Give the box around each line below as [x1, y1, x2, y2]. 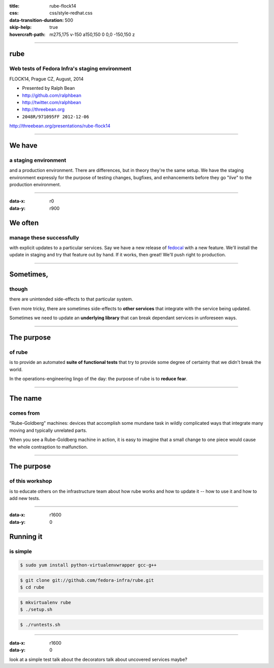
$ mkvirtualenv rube [20, 599, 71, 605]
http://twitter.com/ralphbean [22, 99, 81, 105]
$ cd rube [20, 584, 45, 590]
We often [9, 218, 39, 227]
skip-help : [9, 24, 32, 30]
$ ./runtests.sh [20, 622, 61, 627]
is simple [9, 548, 32, 555]
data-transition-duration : [9, 17, 64, 23]
